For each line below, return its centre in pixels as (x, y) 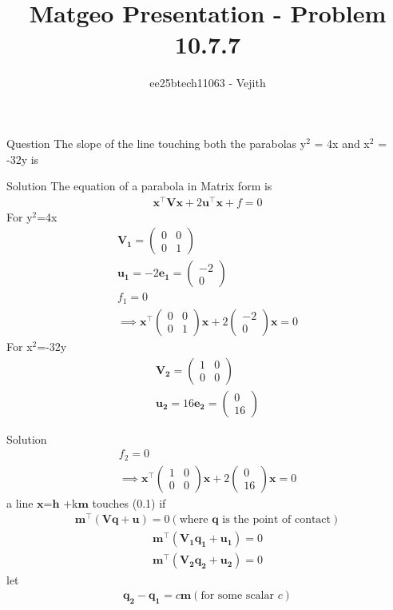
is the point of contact (277, 520)
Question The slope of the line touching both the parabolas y (157, 143)
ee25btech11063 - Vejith (208, 83)
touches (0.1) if (129, 502)
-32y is (23, 159)
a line (20, 502)
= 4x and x (342, 143)
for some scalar (237, 596)
